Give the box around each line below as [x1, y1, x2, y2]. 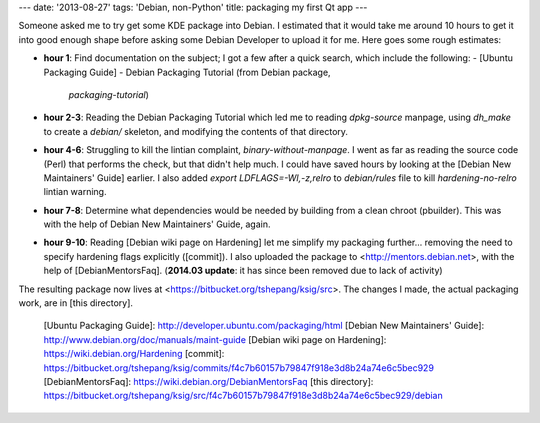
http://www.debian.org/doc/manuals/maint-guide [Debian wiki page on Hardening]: [43, 333, 387, 345]
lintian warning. [43, 186, 107, 198]
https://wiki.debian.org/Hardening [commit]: [43, 348, 225, 360]
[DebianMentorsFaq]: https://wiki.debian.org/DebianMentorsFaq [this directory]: [43, 375, 374, 387]
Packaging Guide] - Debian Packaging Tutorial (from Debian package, [43, 66, 331, 78]
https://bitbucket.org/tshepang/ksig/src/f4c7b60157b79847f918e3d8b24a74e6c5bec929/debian [43, 390, 444, 402]
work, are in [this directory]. [18, 297, 134, 309]
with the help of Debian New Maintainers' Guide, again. [43, 218, 271, 230]
